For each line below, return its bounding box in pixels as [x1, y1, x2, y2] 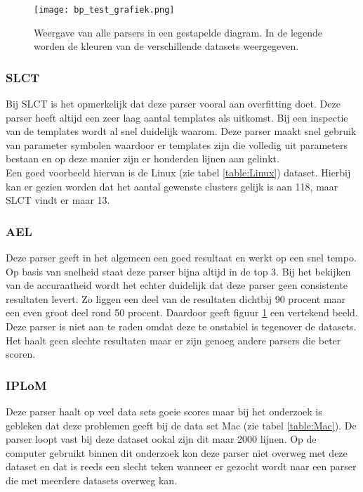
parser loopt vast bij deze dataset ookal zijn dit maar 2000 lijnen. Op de [6, 432, 317, 446]
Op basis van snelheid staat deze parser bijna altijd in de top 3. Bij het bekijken [6, 264, 351, 278]
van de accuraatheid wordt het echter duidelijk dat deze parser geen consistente [6, 278, 348, 292]
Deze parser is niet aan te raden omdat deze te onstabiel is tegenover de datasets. [6, 319, 357, 333]
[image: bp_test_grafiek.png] [34, 5, 175, 15]
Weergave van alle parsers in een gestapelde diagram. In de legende [34, 25, 323, 39]
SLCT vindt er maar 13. [6, 193, 110, 207]
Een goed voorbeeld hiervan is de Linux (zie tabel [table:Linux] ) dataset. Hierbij [6, 165, 351, 180]
